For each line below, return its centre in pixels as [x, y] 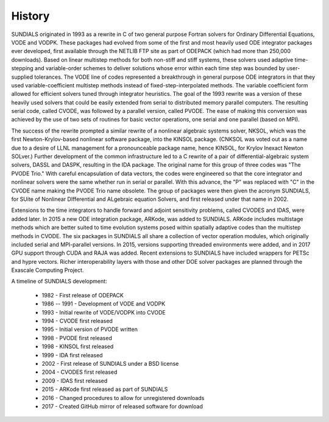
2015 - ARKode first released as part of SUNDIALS [105, 389]
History [30, 16]
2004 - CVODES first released [80, 372]
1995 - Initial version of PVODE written [90, 329]
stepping [22, 68]
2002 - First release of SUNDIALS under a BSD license [110, 364]
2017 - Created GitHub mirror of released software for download [122, 406]
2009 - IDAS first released [75, 380]
